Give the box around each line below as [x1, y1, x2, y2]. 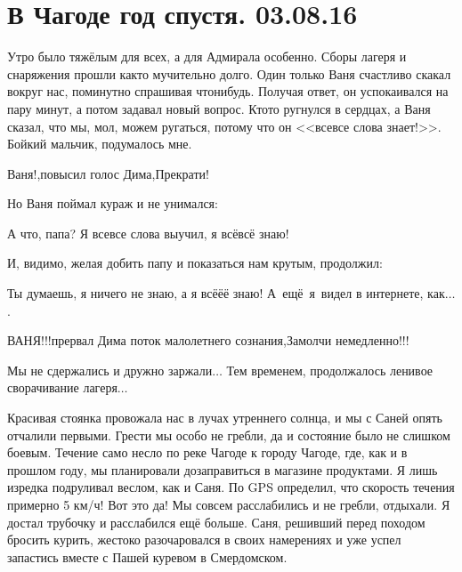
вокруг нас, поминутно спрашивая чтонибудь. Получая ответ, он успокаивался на [7, 82, 449, 101]
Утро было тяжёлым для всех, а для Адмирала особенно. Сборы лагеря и [7, 47, 407, 66]
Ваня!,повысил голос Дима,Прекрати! [7, 164, 209, 182]
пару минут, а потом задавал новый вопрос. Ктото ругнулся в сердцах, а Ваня [7, 99, 431, 117]
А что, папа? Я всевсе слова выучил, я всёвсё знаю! [7, 223, 289, 242]
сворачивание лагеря [7, 378, 118, 397]
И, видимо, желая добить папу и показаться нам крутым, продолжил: [7, 254, 383, 272]
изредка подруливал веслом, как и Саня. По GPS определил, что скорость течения [7, 478, 455, 496]
